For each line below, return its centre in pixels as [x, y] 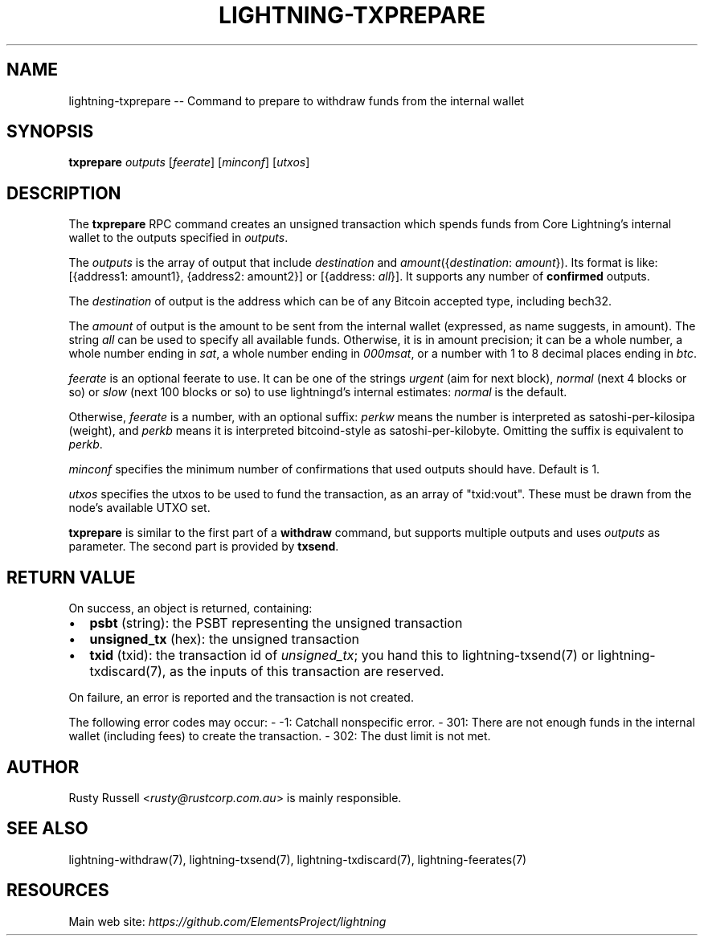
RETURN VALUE [71, 577]
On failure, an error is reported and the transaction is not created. [241, 698]
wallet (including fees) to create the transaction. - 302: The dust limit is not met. [280, 736]
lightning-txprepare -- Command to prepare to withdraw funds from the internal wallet [297, 100]
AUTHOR [43, 767]
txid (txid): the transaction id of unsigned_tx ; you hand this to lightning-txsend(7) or [342, 655]
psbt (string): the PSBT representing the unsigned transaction [276, 623]
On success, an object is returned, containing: [190, 608]
